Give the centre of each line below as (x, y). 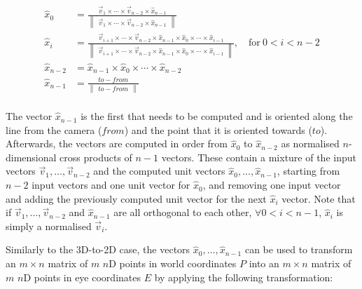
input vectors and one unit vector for (111, 185)
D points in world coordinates (173, 263)
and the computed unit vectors (159, 171)
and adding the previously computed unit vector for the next (136, 198)
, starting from (308, 171)
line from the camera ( (54, 129)
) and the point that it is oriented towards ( (218, 129)
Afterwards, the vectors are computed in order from (117, 143)
